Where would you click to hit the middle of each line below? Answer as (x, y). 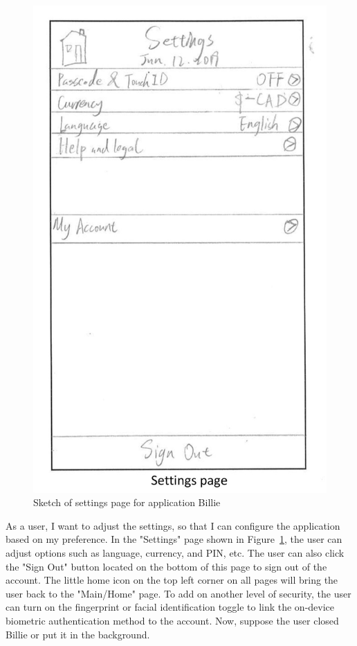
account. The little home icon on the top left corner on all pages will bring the (172, 580)
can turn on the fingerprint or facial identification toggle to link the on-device (170, 607)
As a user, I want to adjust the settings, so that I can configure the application (173, 525)
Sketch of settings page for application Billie (127, 502)
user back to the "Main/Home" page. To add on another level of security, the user (178, 593)
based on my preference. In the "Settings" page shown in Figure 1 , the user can (174, 539)
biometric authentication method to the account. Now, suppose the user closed (172, 621)
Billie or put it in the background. (78, 634)
